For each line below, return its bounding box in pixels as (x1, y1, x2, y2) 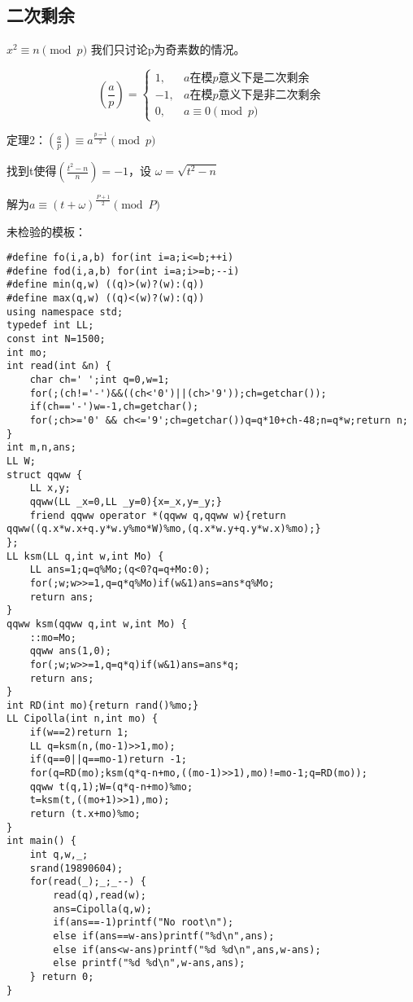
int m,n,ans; (7, 442, 76, 454)
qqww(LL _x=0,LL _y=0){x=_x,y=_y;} (29, 495, 222, 508)
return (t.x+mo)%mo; (29, 808, 141, 820)
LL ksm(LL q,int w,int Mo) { (7, 550, 164, 562)
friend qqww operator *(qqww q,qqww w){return (29, 509, 286, 521)
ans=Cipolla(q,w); (53, 903, 152, 915)
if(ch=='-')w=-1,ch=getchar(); (29, 401, 199, 413)
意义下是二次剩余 (218, 73, 310, 85)
